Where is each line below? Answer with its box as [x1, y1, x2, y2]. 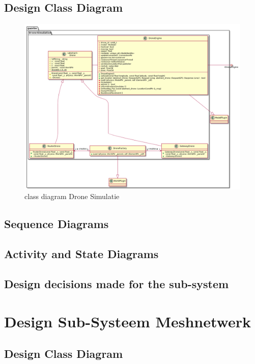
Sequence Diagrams [4, 216, 109, 232]
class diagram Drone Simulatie [24, 191, 120, 202]
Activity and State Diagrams [4, 246, 159, 262]
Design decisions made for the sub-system [4, 275, 229, 291]
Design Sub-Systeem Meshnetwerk [4, 311, 251, 331]
